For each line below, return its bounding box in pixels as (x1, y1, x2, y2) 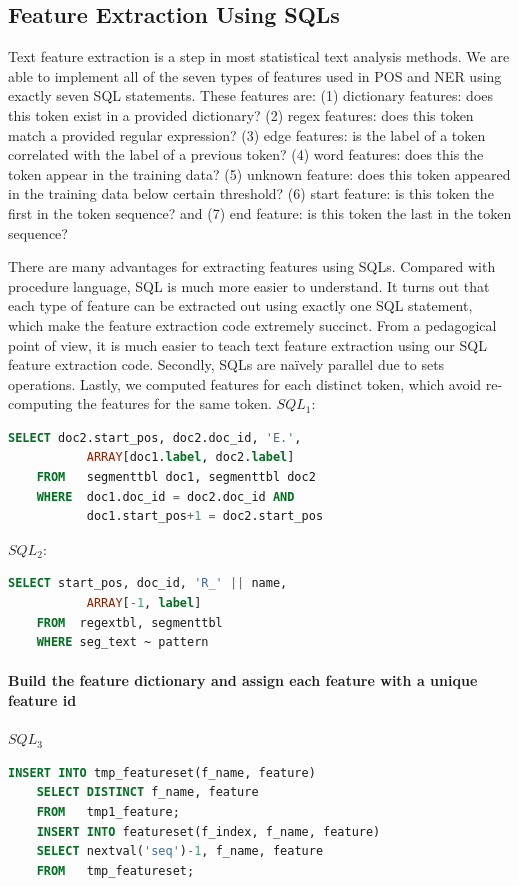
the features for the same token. (77, 393, 272, 414)
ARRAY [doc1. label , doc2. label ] (86, 450, 295, 465)
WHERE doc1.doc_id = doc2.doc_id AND (36, 489, 295, 504)
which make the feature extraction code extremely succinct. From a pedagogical (8, 314, 497, 335)
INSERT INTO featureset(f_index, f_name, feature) (36, 824, 381, 839)
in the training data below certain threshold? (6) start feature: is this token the (8, 183, 494, 204)
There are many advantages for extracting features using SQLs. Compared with (8, 256, 496, 277)
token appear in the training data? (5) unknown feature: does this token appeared (8, 163, 511, 184)
